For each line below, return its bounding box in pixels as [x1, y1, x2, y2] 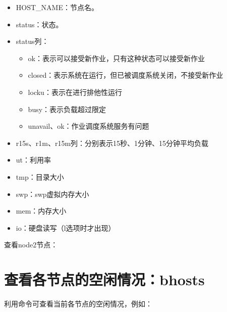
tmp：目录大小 [16, 171, 64, 182]
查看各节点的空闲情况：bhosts [4, 269, 205, 290]
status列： [16, 36, 49, 46]
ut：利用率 [16, 154, 51, 165]
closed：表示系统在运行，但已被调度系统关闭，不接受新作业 [28, 70, 223, 80]
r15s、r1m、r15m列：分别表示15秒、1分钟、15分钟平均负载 [16, 137, 209, 148]
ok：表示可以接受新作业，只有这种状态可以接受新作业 [28, 53, 205, 63]
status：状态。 [16, 19, 63, 29]
